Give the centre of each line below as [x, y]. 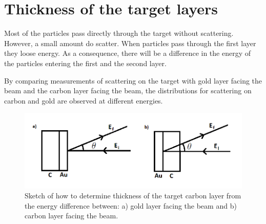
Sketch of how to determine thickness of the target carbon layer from [133, 196]
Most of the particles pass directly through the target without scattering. [119, 33]
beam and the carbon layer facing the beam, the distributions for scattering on [128, 90]
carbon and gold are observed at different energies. [84, 100]
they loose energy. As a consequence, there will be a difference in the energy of [127, 53]
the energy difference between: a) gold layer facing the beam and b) [131, 205]
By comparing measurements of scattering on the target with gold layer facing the [133, 80]
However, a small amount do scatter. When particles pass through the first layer [130, 43]
